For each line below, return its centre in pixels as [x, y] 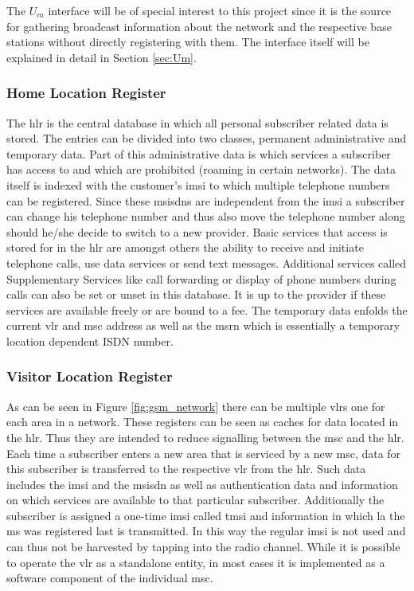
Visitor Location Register [90, 376]
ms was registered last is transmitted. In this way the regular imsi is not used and [206, 531]
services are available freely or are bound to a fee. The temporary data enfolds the [207, 309]
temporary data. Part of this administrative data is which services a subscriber [199, 153]
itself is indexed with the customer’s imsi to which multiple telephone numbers [198, 184]
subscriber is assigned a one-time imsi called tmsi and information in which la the [206, 515]
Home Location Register [86, 93]
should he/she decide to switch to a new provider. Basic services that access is [197, 231]
